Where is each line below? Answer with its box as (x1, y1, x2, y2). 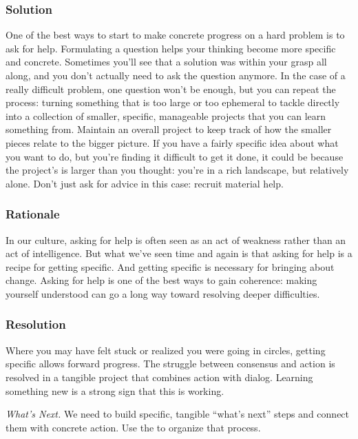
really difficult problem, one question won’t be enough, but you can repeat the (6, 81, 336, 96)
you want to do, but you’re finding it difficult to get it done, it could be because (6, 149, 344, 163)
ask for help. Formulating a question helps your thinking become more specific (6, 41, 336, 55)
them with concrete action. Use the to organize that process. (6, 420, 261, 434)
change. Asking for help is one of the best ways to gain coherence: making (6, 273, 317, 287)
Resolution (6, 316, 66, 333)
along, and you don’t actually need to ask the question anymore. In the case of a (6, 68, 346, 82)
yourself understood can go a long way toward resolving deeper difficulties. (6, 286, 320, 300)
